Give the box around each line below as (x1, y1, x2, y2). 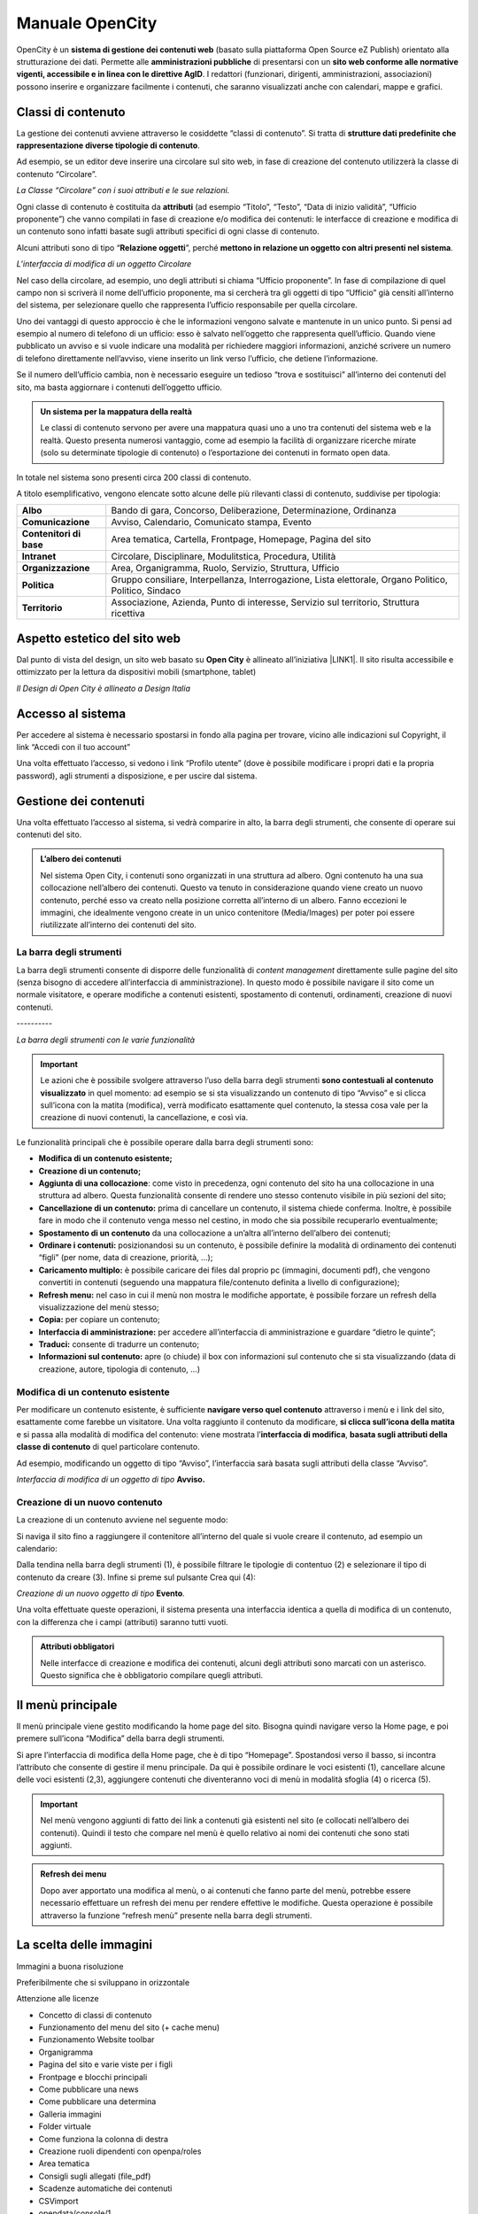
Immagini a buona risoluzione (16, 1961, 124, 1971)
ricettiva (111, 608, 145, 620)
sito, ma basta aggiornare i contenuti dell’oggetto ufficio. (16, 382, 223, 392)
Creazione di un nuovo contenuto (16, 1496, 163, 1508)
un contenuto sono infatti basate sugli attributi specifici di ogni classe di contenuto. (16, 226, 320, 236)
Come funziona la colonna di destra (38, 2133, 168, 2144)
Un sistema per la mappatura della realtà (40, 406, 192, 417)
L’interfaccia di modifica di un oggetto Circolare (16, 259, 192, 269)
